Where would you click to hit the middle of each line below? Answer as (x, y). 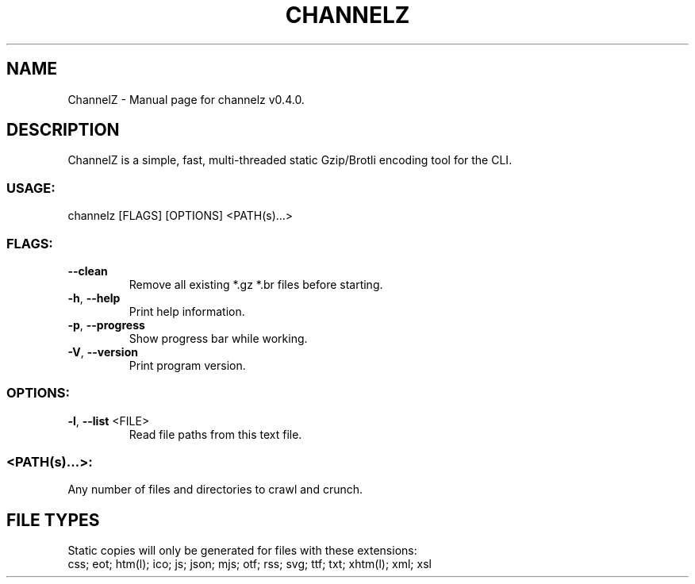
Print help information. (187, 311)
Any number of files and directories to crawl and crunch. (215, 490)
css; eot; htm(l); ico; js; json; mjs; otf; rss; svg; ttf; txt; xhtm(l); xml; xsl (250, 564)
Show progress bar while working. (218, 338)
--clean (88, 271)
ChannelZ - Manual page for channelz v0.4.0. (186, 99)
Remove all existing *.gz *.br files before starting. (256, 284)
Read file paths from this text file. (215, 434)
